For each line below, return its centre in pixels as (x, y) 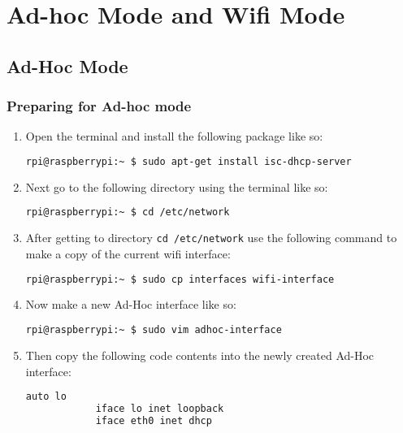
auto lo (46, 397)
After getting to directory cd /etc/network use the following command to (211, 238)
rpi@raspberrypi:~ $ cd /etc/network (128, 212)
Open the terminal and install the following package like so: (174, 136)
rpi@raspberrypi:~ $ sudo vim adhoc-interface (154, 330)
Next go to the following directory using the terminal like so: (177, 186)
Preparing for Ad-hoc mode (99, 106)
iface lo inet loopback (160, 408)
